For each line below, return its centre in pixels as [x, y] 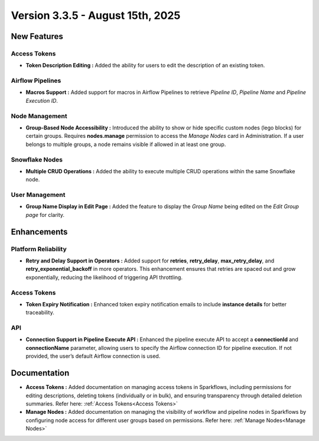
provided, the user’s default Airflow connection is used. [93, 356]
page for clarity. [45, 215]
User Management [38, 195]
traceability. [40, 313]
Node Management [39, 116]
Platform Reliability [39, 249]
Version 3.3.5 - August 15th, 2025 [96, 15]
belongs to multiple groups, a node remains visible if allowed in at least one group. [126, 144]
